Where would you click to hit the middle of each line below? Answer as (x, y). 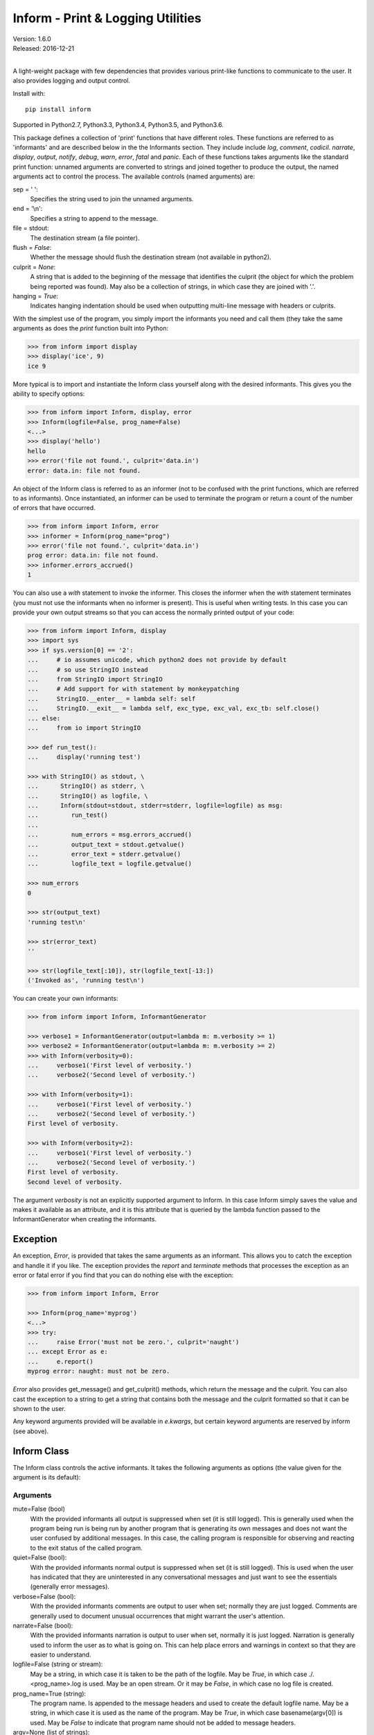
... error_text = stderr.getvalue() (104, 854)
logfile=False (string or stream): (58, 1664)
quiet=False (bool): (40, 1557)
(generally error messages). (70, 1586)
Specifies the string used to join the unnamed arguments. (112, 199)
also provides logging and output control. (72, 81)
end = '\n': (28, 209)
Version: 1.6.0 (32, 39)
